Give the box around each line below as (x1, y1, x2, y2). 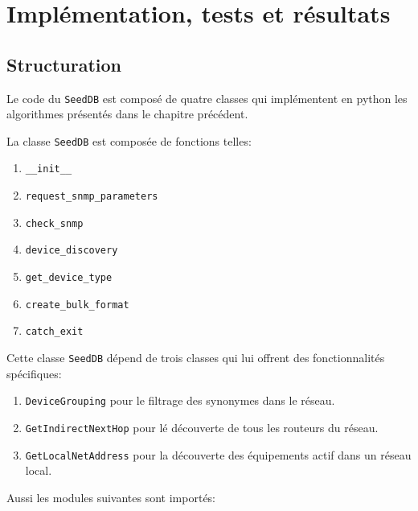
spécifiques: (6, 365, 62, 381)
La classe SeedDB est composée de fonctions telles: (6, 132, 252, 149)
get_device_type (25, 272, 113, 284)
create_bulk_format (25, 299, 129, 311)
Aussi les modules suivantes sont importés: (6, 488, 216, 505)
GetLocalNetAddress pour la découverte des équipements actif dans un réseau (25, 446, 412, 463)
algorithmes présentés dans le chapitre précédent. (6, 105, 248, 122)
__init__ (25, 163, 72, 175)
